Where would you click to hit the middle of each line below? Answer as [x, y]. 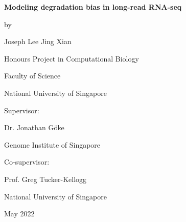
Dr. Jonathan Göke [34, 127]
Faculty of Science [32, 76]
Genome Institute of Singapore [52, 144]
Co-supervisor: [27, 162]
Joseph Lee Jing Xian [38, 41]
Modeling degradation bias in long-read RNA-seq [93, 7]
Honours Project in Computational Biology [72, 58]
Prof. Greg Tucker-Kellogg [45, 179]
